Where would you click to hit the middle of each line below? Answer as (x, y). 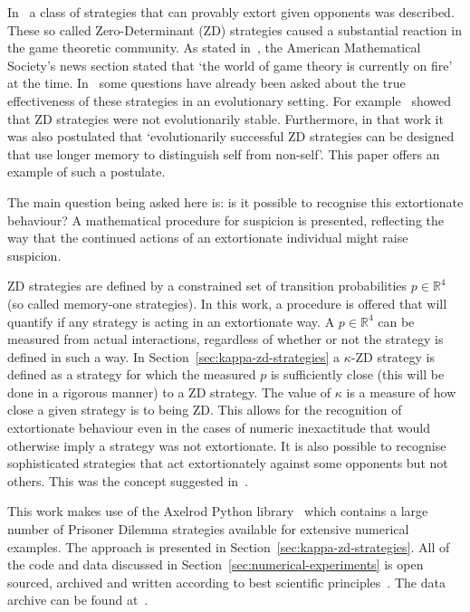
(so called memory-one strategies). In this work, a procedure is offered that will (227, 303)
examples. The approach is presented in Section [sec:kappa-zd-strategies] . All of (229, 546)
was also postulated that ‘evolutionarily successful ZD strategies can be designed (231, 136)
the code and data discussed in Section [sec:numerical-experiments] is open (216, 564)
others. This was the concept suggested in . (128, 480)
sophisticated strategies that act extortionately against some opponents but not (228, 463)
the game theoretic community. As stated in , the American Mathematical (214, 48)
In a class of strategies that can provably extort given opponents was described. (231, 12)
